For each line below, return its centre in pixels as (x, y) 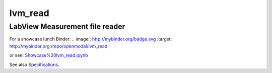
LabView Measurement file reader (67, 26)
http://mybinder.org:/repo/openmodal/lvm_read (58, 46)
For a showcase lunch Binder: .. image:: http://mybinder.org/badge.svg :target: (91, 39)
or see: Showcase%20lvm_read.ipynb (49, 55)
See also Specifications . (34, 64)
